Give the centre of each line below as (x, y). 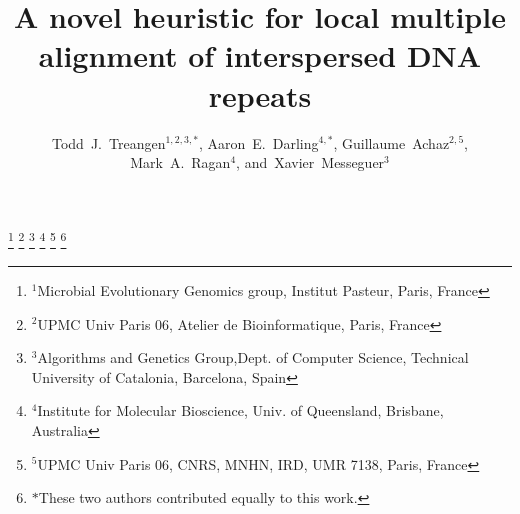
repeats (260, 94)
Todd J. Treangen (108, 142)
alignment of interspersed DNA (260, 55)
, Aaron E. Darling (259, 142)
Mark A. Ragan (180, 162)
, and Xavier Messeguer (310, 162)
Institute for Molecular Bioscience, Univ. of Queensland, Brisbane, (240, 410)
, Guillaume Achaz (391, 142)
